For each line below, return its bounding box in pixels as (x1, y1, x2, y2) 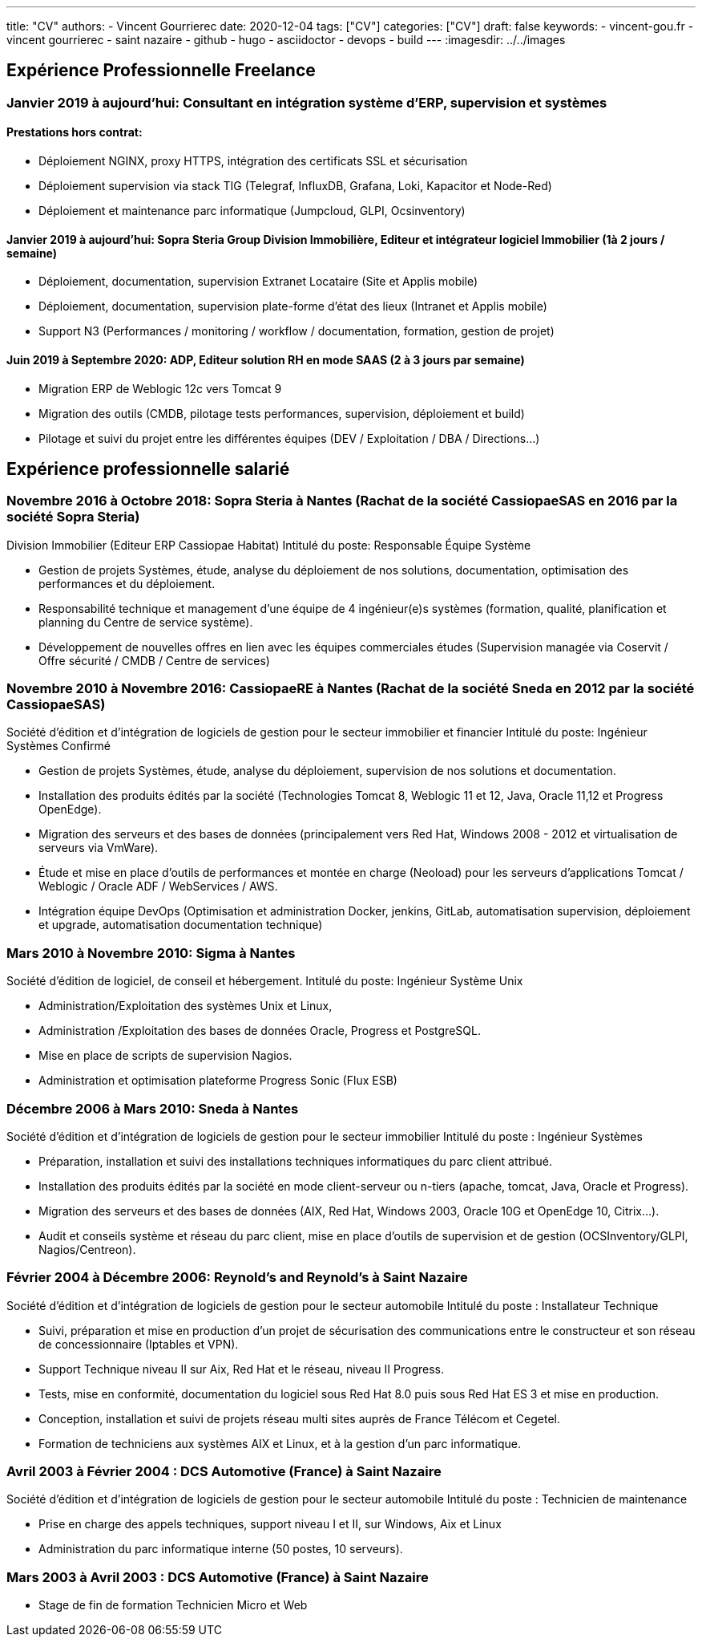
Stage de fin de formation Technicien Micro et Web (38, 1598, 308, 1613)
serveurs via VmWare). (38, 841, 159, 855)
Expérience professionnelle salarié (6, 458, 290, 479)
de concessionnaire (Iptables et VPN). (38, 1337, 239, 1351)
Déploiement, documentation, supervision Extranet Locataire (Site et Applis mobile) (38, 274, 478, 289)
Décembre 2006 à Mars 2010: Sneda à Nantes (6, 1100, 299, 1117)
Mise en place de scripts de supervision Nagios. (38, 1049, 292, 1063)
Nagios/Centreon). (38, 1242, 136, 1256)
